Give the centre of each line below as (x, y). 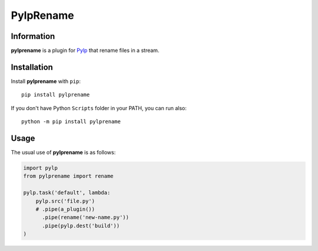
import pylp (41, 168)
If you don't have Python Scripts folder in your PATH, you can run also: (99, 108)
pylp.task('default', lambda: (67, 193)
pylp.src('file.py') (65, 201)
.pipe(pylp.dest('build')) (81, 226)
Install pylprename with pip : (46, 81)
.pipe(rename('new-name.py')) (86, 217)
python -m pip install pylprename (71, 122)
